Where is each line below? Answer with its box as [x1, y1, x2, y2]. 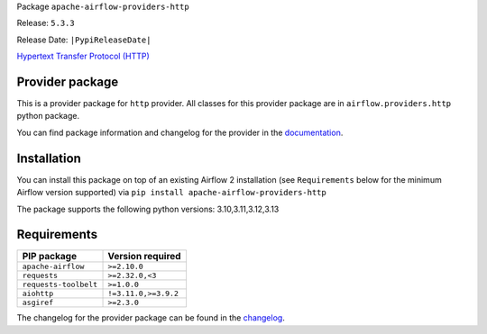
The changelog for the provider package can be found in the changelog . [16, 312, 286, 323]
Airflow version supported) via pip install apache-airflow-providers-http [16, 187, 326, 198]
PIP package [22, 250, 77, 263]
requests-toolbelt [22, 280, 98, 290]
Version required [107, 250, 181, 263]
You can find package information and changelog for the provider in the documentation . [16, 127, 344, 138]
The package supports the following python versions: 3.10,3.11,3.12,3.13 [16, 203, 280, 214]
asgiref [22, 298, 54, 308]
